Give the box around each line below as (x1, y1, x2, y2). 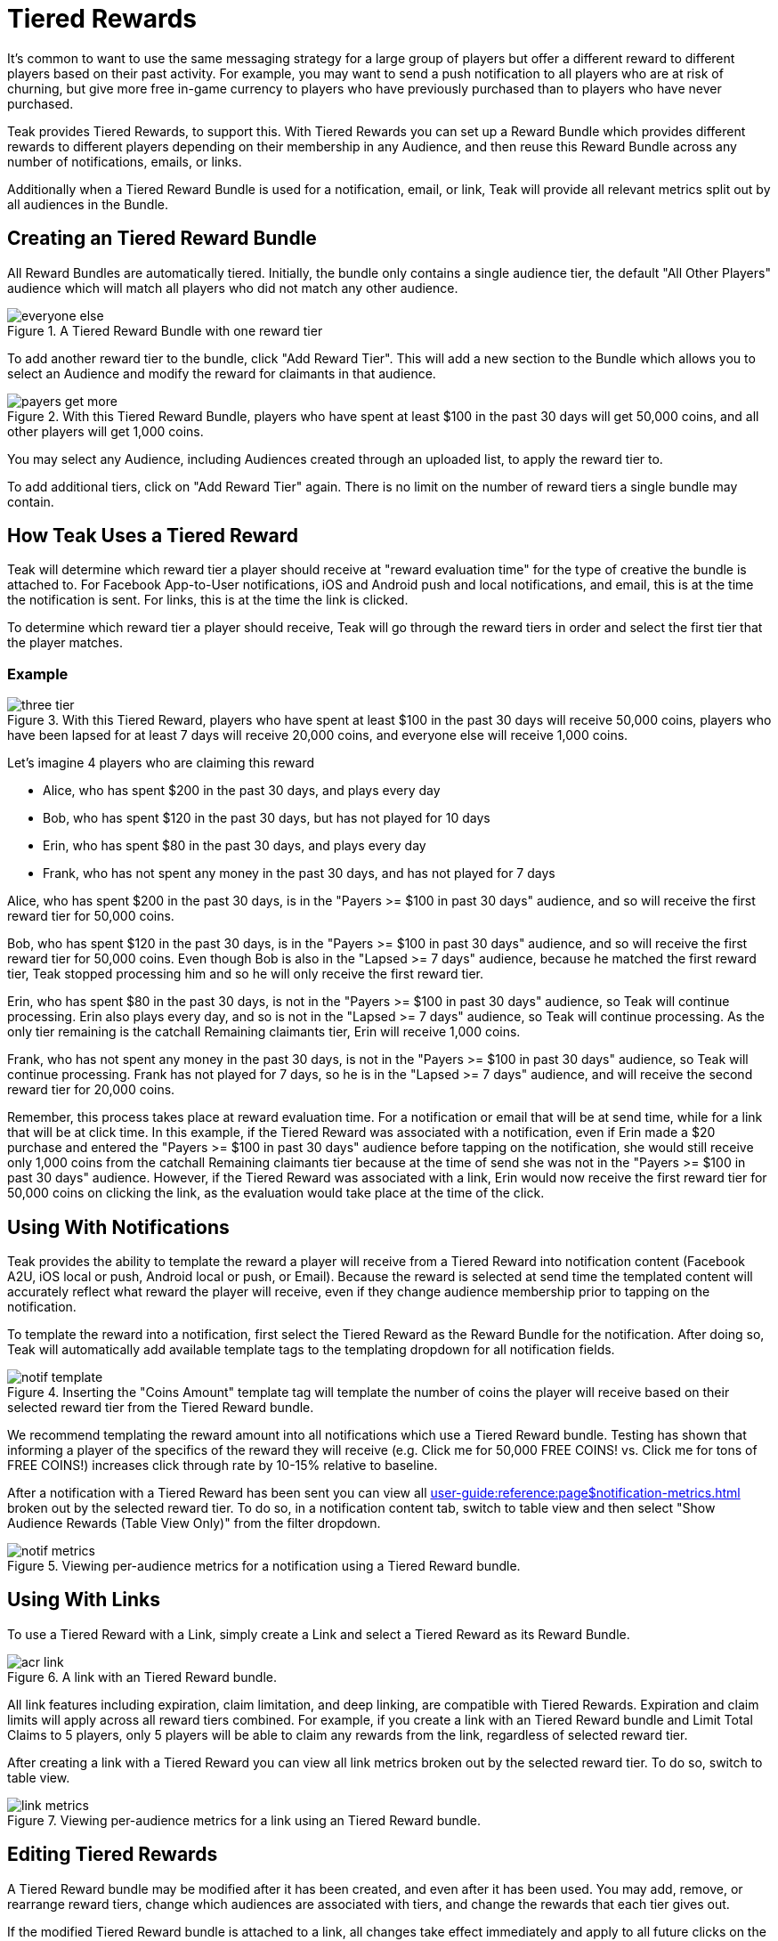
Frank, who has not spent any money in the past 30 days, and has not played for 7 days (43, 865, 555, 881)
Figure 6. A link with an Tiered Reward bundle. (7, 1669, 277, 1685)
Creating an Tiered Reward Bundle (7, 227, 317, 250)
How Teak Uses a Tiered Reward (7, 524, 299, 548)
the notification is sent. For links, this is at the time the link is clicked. (7, 592, 409, 608)
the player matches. (7, 635, 123, 651)
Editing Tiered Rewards (7, 1843, 218, 1866)
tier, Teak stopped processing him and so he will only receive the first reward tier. (7, 966, 484, 982)
